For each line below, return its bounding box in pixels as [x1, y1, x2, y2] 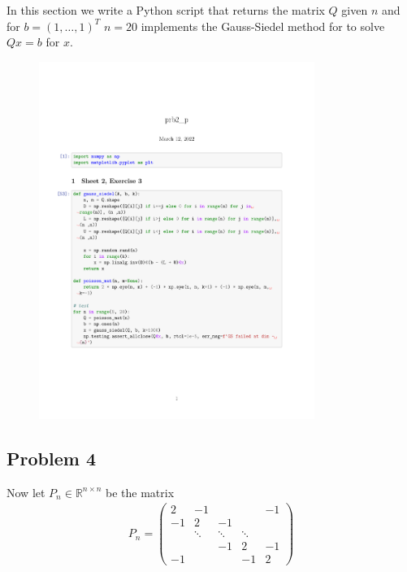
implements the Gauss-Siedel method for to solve [141, 17, 385, 34]
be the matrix [105, 483, 175, 500]
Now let [6, 483, 45, 500]
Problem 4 [6, 445, 96, 470]
